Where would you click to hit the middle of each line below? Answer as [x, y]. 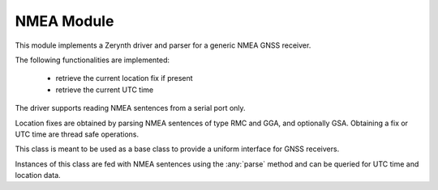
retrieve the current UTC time [105, 90]
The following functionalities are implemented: [92, 60]
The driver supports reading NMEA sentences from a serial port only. [131, 108]
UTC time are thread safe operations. [77, 134]
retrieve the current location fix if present [125, 78]
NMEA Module [64, 21]
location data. [38, 175]
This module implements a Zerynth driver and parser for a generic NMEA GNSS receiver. [163, 45]
